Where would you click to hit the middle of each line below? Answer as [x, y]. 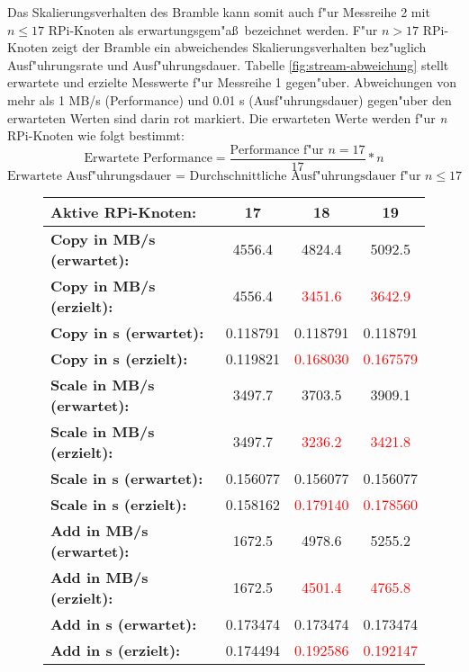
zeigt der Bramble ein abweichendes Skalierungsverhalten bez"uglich [239, 47]
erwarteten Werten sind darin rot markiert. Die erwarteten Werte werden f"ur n [227, 117]
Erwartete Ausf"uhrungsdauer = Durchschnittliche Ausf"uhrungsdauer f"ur [214, 176]
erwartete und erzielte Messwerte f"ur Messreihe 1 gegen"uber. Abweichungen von [232, 82]
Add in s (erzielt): [116, 650]
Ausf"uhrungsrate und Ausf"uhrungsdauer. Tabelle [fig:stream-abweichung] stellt [228, 64]
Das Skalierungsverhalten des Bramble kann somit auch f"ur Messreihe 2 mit [219, 12]
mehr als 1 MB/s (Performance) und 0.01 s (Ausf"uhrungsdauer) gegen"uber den [230, 99]
